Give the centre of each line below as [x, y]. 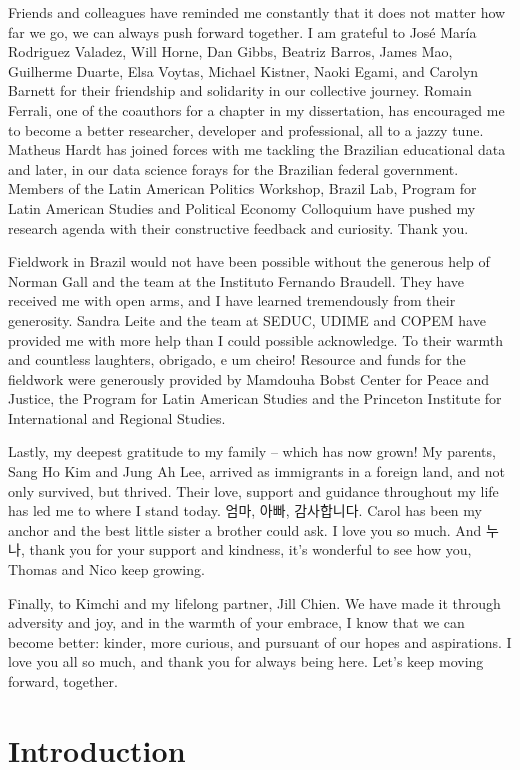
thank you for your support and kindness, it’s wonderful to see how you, [250, 549]
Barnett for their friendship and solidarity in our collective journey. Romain [240, 90]
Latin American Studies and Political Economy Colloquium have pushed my [242, 207]
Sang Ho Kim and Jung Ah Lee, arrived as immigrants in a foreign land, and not [256, 471]
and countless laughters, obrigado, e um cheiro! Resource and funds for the [237, 359]
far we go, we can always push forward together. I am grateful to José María [242, 31]
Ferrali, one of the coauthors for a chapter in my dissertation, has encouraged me [256, 109]
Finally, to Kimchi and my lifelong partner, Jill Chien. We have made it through [254, 602]
